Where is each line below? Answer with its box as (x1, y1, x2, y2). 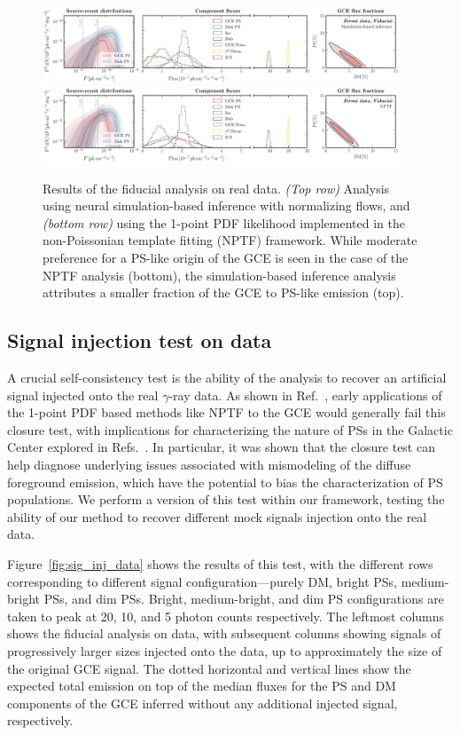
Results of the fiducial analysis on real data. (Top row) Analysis (43, 178, 390, 197)
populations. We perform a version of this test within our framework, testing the (7, 490, 445, 509)
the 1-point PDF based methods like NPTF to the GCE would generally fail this (7, 403, 446, 422)
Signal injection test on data (7, 327, 272, 354)
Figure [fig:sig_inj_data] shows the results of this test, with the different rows (7, 554, 433, 573)
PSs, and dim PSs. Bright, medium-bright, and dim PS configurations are (43, 589, 444, 608)
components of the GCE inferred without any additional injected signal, (7, 693, 398, 712)
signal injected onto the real (7, 385, 159, 404)
